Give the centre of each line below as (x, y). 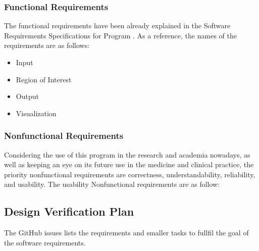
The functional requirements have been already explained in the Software (117, 26)
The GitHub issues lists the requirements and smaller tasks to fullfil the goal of (126, 233)
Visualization (36, 113)
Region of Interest (44, 79)
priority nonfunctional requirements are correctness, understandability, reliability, (130, 174)
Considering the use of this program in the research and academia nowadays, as (127, 154)
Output (27, 96)
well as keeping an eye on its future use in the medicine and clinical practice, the (129, 164)
